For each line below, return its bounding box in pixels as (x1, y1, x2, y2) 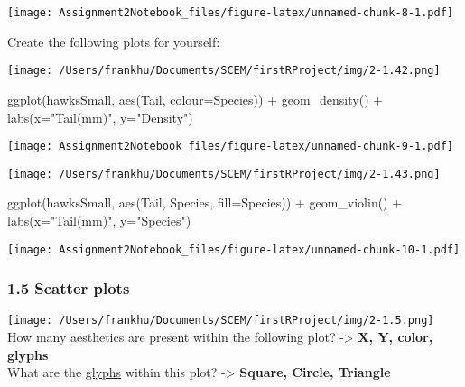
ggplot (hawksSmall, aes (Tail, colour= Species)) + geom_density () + (7, 89, 384, 108)
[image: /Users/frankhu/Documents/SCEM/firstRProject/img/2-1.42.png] (7, 64, 441, 78)
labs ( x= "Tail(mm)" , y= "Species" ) (7, 211, 191, 229)
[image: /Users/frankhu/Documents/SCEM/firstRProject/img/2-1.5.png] (7, 314, 434, 327)
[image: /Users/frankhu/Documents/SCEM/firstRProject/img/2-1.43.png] (7, 167, 441, 180)
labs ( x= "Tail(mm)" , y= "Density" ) (7, 107, 193, 126)
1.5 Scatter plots (7, 277, 130, 299)
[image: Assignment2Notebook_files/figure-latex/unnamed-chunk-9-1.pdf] (7, 140, 453, 153)
